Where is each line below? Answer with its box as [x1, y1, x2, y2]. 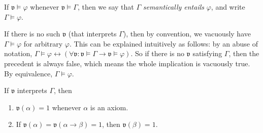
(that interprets [68, 28, 117, 39]
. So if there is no [130, 48, 184, 59]
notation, [4, 48, 32, 59]
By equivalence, [4, 68, 53, 78]
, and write [211, 2, 245, 12]
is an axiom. [90, 102, 128, 112]
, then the [228, 48, 259, 59]
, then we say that [77, 2, 134, 12]
